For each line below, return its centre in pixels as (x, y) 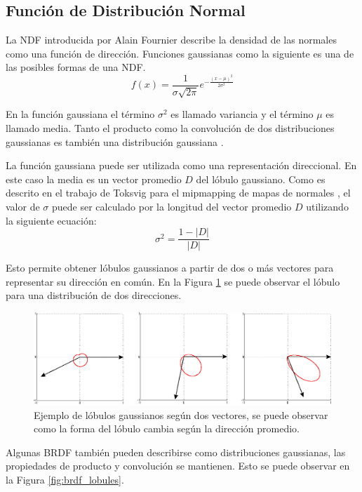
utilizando (327, 206)
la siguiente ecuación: (51, 220)
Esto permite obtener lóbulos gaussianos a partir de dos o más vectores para (170, 268)
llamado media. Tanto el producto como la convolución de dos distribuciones (170, 128)
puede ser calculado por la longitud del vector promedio (172, 206)
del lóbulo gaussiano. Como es (261, 179)
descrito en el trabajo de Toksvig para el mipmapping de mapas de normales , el (178, 193)
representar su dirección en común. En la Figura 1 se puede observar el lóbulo (173, 281)
